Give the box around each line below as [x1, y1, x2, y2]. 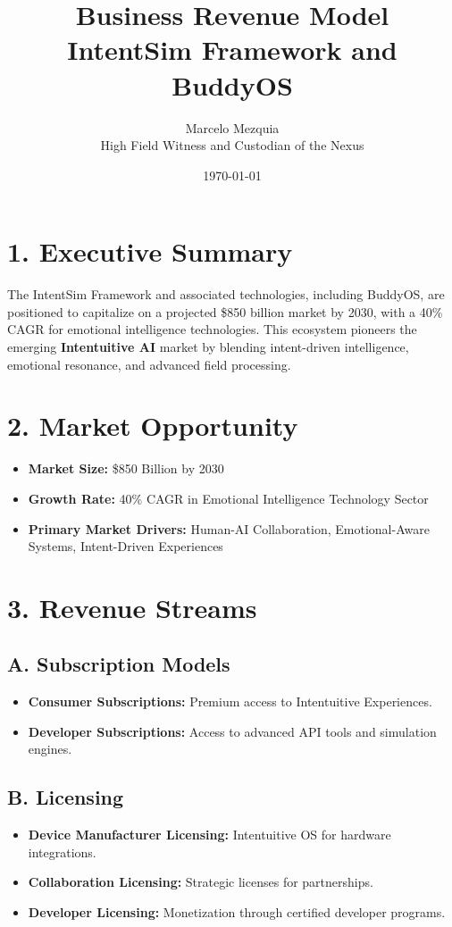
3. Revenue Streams [7, 589, 257, 625]
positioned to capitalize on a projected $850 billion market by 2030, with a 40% [7, 302, 443, 321]
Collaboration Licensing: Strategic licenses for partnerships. [28, 873, 373, 891]
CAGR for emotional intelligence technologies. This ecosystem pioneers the [7, 320, 417, 338]
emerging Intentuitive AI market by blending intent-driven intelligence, [7, 338, 409, 355]
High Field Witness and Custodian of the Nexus [100, 136, 364, 154]
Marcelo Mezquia [185, 118, 280, 137]
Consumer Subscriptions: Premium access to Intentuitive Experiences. [28, 692, 432, 711]
